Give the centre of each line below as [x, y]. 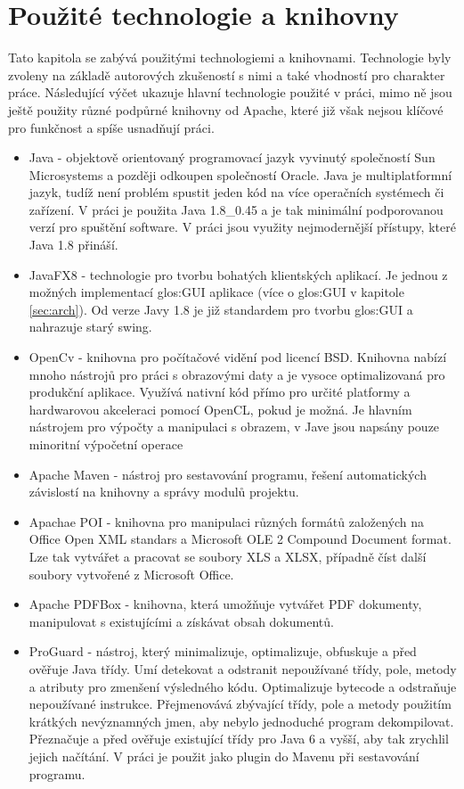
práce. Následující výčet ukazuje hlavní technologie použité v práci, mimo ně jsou [230, 92]
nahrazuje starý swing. [90, 327]
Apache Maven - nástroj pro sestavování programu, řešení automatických [228, 474]
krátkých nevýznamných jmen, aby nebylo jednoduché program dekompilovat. [241, 721]
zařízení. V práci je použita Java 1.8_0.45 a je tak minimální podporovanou [236, 209]
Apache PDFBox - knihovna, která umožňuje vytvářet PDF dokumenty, [225, 604]
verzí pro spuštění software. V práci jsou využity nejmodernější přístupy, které [242, 227]
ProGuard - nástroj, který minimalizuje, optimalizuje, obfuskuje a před [223, 651]
